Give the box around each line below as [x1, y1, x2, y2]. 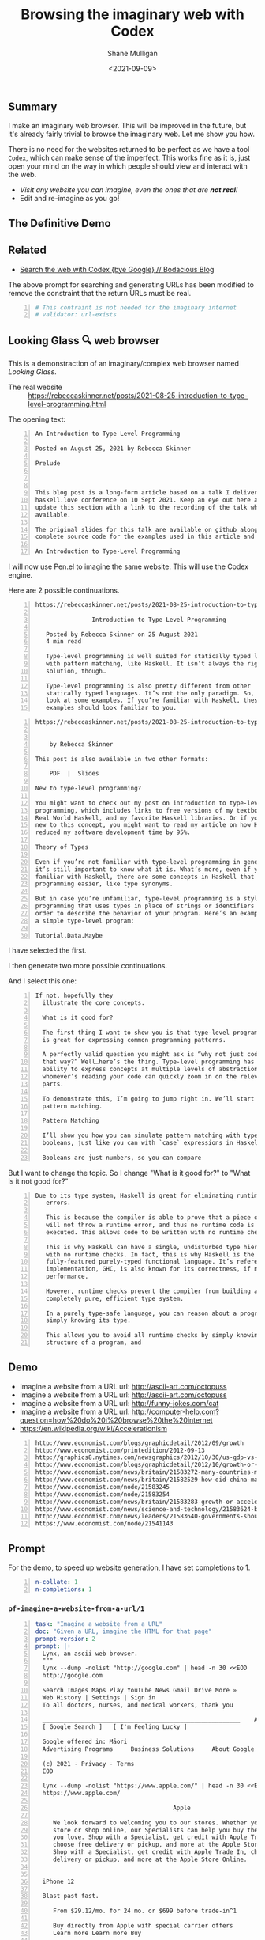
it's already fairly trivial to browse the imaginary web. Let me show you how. [8, 129, 255, 139]
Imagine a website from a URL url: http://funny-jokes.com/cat [19, 1398, 219, 1408]
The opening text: [8, 415, 65, 424]
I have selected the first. [8, 945, 87, 955]
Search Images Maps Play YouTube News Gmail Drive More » [42, 1686, 237, 1694]
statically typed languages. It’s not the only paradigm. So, [46, 689, 255, 697]
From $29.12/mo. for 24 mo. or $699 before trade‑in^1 [52, 1907, 237, 1915]
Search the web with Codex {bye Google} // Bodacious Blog [19, 264, 215, 274]
